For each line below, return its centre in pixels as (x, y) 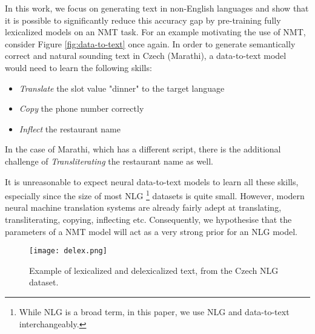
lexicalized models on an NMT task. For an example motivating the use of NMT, (155, 32)
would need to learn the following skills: (78, 67)
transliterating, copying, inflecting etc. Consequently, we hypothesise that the (148, 219)
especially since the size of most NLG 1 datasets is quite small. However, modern (155, 195)
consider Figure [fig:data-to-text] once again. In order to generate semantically (150, 43)
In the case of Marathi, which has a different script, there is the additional (143, 149)
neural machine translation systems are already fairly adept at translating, (143, 207)
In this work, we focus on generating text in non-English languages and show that (157, 8)
